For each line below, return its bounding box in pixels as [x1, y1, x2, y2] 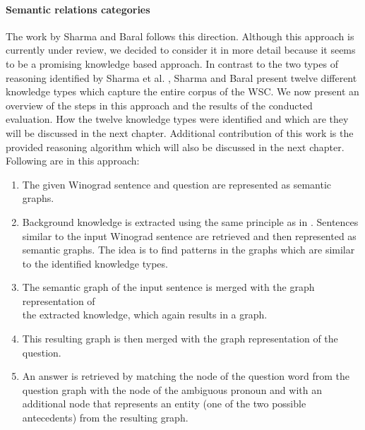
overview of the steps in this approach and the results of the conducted [6, 97, 313, 112]
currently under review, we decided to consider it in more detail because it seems [6, 42, 356, 57]
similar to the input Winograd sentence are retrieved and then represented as [22, 228, 357, 243]
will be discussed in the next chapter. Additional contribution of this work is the [6, 125, 354, 140]
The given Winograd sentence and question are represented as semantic [22, 177, 332, 191]
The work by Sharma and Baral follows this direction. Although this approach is [6, 28, 354, 43]
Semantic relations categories [6, 1, 150, 16]
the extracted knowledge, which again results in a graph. [22, 307, 268, 322]
